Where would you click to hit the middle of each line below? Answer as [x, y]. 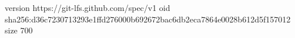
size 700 [19, 30]
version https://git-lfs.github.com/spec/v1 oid [88, 7]
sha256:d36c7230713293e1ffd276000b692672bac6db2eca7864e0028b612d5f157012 [148, 19]
